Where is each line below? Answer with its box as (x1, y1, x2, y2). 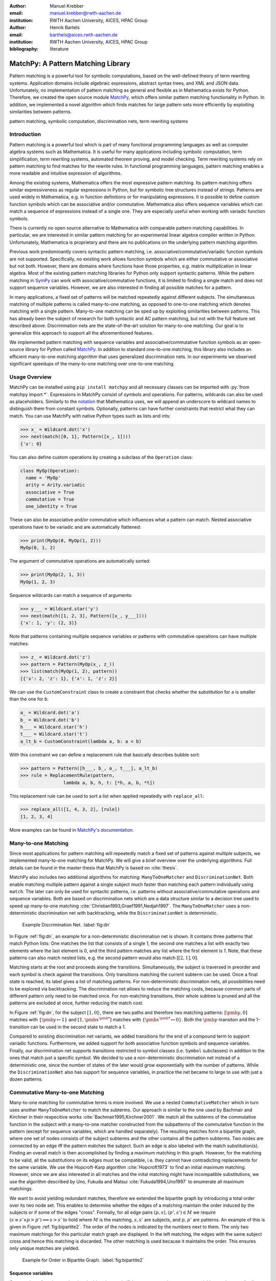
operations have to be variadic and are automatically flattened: (9, 524, 142, 530)
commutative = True (26, 497, 75, 502)
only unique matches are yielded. (9, 1245, 80, 1251)
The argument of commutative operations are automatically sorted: (9, 558, 151, 564)
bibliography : (9, 46, 39, 52)
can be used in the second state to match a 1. (30, 1024, 126, 1030)
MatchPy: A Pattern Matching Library (9, 59, 130, 68)
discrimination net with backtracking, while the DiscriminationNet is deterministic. (38, 910, 218, 916)
